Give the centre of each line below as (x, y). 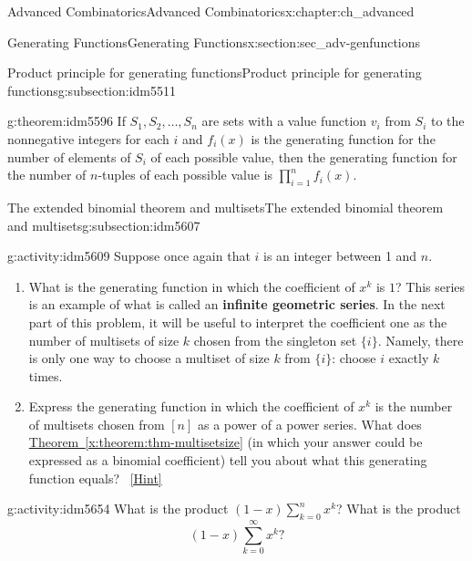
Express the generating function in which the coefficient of (191, 406)
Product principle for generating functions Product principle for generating (215, 73)
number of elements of (69, 156)
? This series (431, 286)
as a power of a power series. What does (309, 424)
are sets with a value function (284, 121)
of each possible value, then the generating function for (304, 156)
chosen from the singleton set (275, 340)
